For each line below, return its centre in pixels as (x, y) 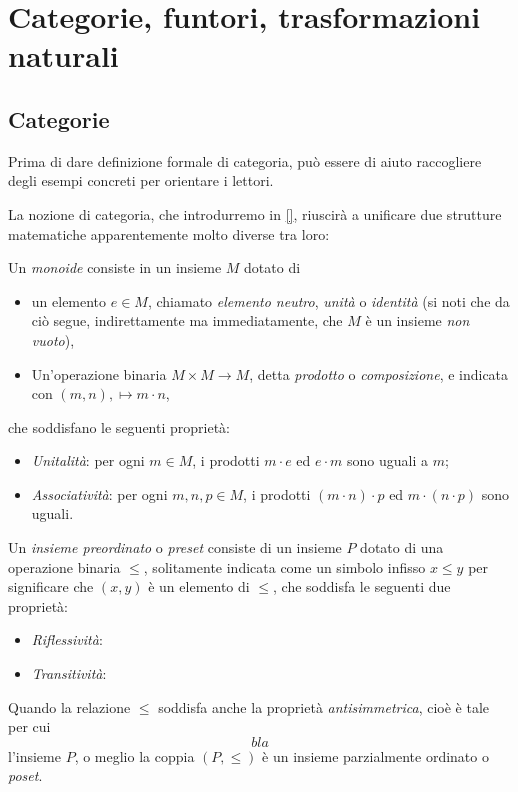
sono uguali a (388, 460)
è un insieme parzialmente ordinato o (375, 755)
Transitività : (69, 673)
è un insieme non (417, 320)
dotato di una (402, 547)
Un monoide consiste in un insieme (115, 267)
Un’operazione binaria (99, 373)
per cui (29, 726)
